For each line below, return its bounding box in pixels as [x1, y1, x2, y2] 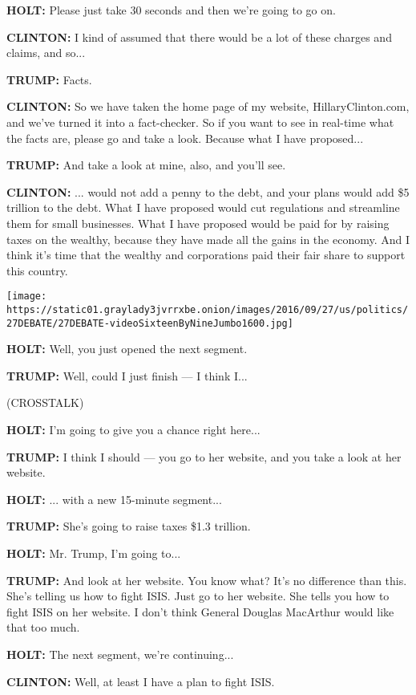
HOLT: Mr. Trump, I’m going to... [6, 545, 181, 562]
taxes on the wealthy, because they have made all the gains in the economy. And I [6, 230, 410, 247]
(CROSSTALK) [6, 394, 84, 411]
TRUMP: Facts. [6, 71, 92, 87]
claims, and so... [6, 44, 86, 61]
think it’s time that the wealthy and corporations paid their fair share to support [6, 246, 406, 263]
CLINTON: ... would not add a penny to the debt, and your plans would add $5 [6, 183, 410, 200]
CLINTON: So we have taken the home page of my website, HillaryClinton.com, [6, 98, 410, 115]
